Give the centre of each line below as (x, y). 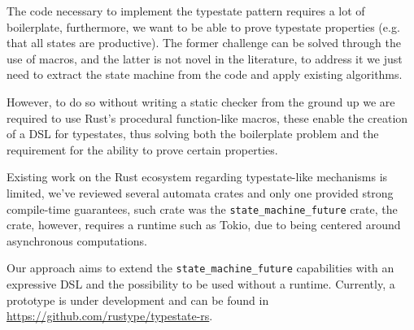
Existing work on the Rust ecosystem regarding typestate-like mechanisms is (197, 177)
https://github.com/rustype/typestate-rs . (110, 316)
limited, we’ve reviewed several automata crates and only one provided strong (200, 192)
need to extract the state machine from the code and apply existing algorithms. (205, 74)
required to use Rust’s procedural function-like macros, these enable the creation (207, 117)
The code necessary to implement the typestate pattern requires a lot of (186, 11)
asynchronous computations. (77, 240)
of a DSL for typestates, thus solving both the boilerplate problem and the (193, 134)
